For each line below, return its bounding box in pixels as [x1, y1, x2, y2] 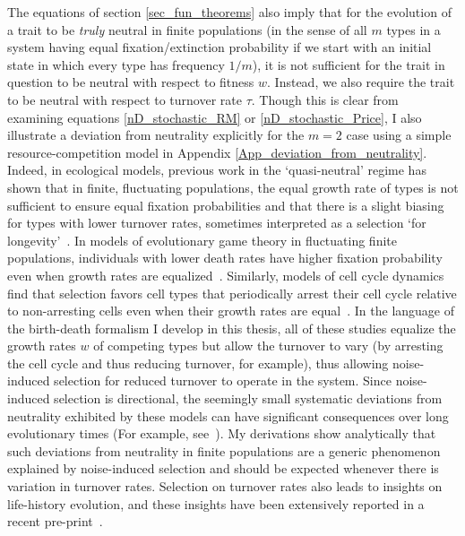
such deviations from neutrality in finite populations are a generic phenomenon [7, 441, 441, 460]
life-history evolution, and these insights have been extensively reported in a [7, 494, 425, 513]
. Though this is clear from [251, 90, 399, 108]
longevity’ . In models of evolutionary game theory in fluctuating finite [7, 230, 397, 249]
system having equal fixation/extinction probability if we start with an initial [7, 38, 432, 56]
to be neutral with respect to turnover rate [7, 90, 242, 108]
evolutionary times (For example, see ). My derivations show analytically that [7, 424, 436, 443]
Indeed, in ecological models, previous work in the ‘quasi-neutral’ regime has [7, 160, 426, 179]
